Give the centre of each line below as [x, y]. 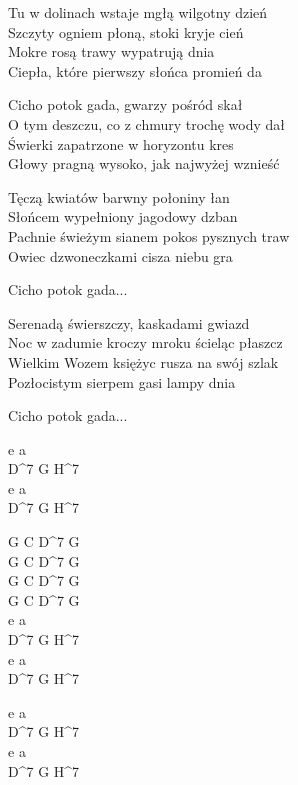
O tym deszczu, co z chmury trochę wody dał [147, 123]
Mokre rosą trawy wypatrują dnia [111, 51]
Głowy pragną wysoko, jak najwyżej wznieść [144, 163]
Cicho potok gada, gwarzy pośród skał [125, 104]
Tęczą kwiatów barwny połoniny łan [119, 196]
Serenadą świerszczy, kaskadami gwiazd [129, 322]
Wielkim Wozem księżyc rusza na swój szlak [143, 361]
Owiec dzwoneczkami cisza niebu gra [120, 255]
